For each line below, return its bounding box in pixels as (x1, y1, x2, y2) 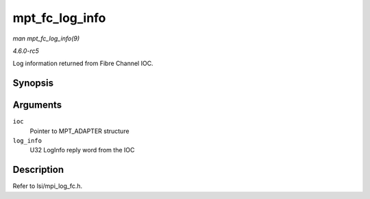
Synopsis (12, 78, 54, 89)
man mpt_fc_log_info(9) (12, 34, 80, 43)
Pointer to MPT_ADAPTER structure (29, 127, 129, 135)
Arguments (12, 99, 62, 111)
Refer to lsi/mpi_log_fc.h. (12, 182, 83, 190)
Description (12, 164, 64, 176)
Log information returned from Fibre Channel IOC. (12, 59, 153, 68)
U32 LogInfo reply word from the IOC (29, 146, 135, 154)
